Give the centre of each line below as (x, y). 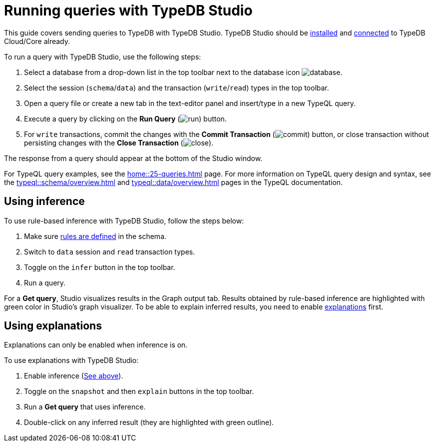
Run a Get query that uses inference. (85, 407)
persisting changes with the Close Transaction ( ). (119, 142)
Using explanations (53, 326)
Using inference (44, 201)
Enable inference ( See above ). (74, 376)
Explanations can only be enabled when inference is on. (96, 345)
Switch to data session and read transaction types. (110, 251)
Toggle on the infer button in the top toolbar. (100, 267)
